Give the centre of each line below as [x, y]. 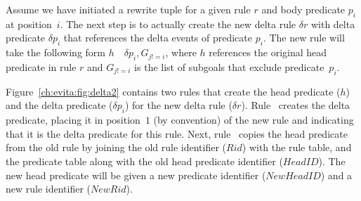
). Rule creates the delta [296, 105]
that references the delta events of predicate [158, 38]
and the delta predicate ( [59, 105]
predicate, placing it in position [73, 120]
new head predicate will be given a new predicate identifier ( [136, 175]
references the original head [268, 52]
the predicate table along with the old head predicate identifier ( [144, 161]
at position [29, 24]
